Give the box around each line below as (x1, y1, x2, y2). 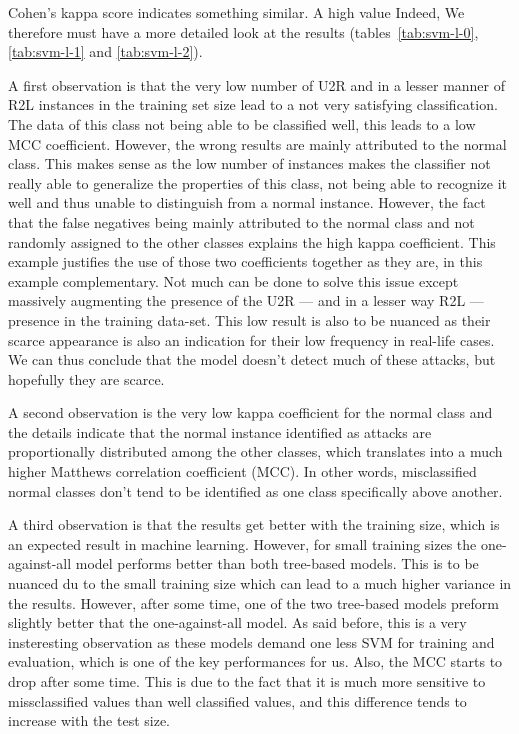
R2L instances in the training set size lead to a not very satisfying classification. (8, 94, 498, 115)
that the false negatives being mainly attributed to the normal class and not (8, 211, 475, 232)
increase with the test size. (8, 710, 171, 731)
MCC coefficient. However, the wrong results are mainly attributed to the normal (8, 133, 507, 154)
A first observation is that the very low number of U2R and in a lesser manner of (8, 74, 506, 95)
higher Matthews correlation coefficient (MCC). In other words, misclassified (8, 461, 477, 482)
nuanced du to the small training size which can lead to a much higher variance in (8, 573, 512, 594)
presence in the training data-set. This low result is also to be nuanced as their (8, 309, 491, 330)
